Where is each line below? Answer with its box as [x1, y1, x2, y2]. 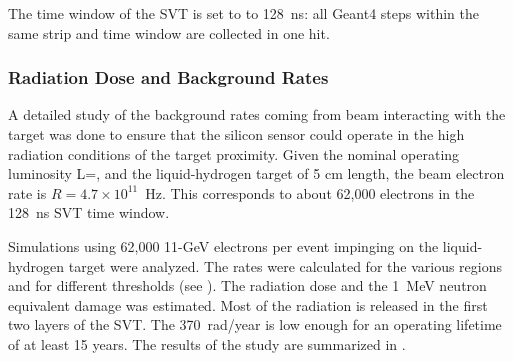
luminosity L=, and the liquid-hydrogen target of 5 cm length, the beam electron [8, 163, 505, 184]
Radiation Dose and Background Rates [8, 65, 329, 90]
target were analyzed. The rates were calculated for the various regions [68, 255, 503, 276]
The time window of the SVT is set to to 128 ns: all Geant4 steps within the [8, 3, 479, 23]
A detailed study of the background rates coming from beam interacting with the [8, 104, 506, 125]
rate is [8, 182, 47, 203]
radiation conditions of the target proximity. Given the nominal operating [8, 143, 460, 164]
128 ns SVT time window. [8, 202, 170, 223]
